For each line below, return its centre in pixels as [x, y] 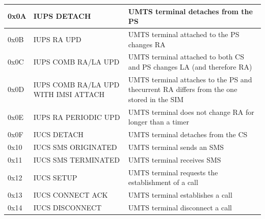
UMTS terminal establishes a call [180, 195]
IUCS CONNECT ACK [71, 195]
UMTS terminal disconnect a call [180, 208]
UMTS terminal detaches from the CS [188, 134]
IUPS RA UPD [57, 39]
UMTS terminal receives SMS [175, 159]
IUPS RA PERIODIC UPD [77, 117]
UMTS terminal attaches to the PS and [190, 79]
